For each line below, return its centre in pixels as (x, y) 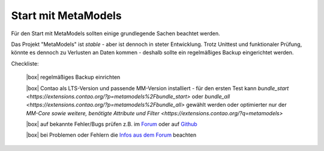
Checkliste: (25, 63)
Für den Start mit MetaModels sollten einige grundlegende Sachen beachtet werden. (115, 33)
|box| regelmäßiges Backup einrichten (73, 77)
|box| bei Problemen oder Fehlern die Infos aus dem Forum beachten (111, 135)
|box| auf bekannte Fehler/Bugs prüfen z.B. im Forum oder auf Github (112, 124)
